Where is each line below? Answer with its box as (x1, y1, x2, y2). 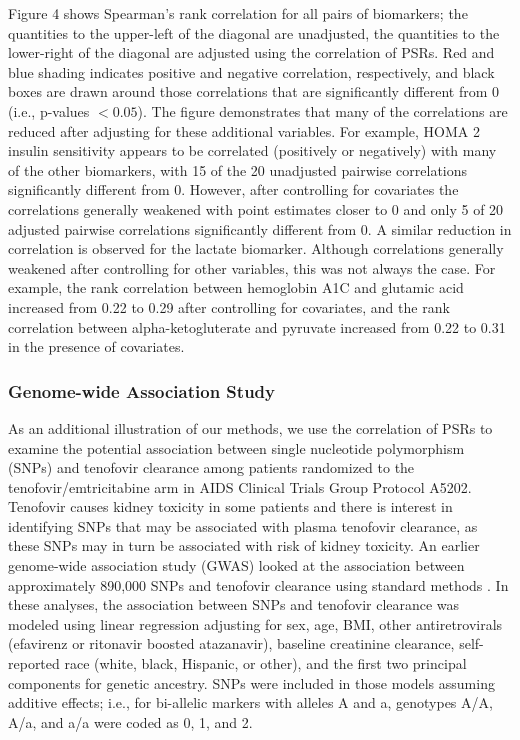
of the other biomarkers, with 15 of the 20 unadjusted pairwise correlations (8, 159, 468, 180)
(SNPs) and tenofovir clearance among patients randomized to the (8, 457, 415, 478)
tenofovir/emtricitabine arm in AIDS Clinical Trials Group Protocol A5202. (8, 476, 472, 497)
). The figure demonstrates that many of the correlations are (137, 100, 508, 121)
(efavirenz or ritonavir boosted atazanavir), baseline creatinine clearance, (8, 633, 455, 654)
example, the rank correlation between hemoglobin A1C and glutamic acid (8, 277, 464, 298)
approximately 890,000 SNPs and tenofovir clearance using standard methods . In (8, 574, 509, 595)
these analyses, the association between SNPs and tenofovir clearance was (8, 594, 460, 615)
